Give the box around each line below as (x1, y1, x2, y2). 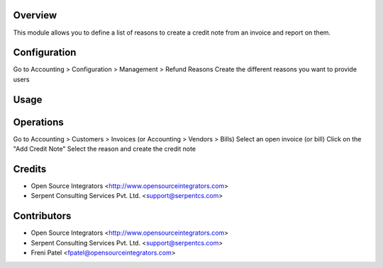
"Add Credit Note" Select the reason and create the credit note (13, 145, 196, 153)
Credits (13, 163, 47, 175)
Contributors (13, 210, 72, 222)
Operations (13, 116, 64, 128)
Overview (13, 9, 57, 21)
